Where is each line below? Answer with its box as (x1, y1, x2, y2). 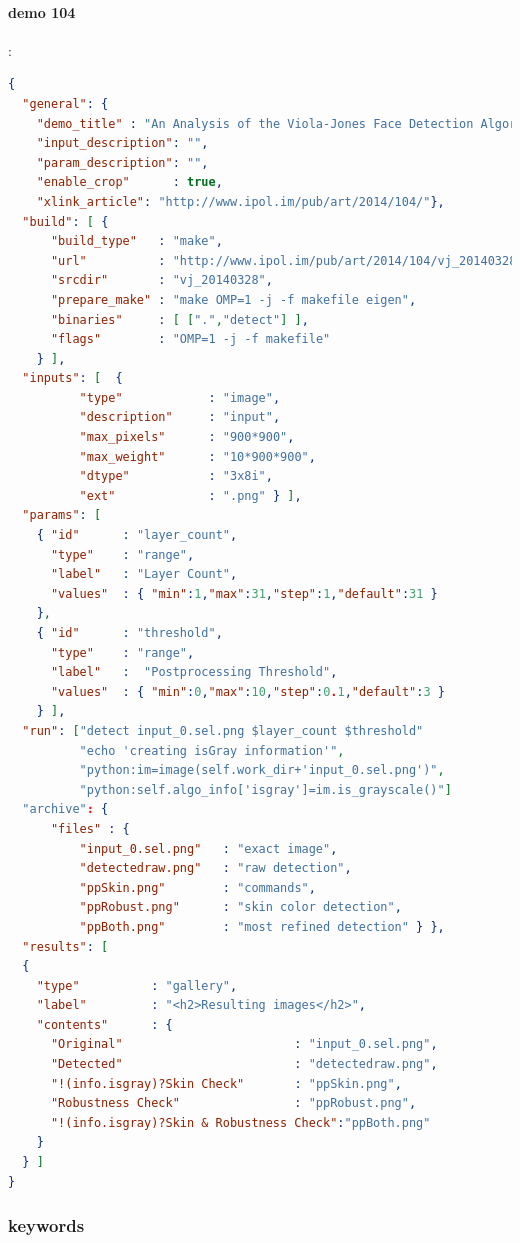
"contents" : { (36, 1017, 173, 1032)
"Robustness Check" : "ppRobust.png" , (50, 1096, 417, 1111)
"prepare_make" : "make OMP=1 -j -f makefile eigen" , (50, 292, 417, 307)
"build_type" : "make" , (50, 234, 223, 249)
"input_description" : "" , (36, 136, 209, 151)
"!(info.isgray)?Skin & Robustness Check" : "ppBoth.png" (50, 1115, 431, 1130)
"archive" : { (22, 802, 109, 817)
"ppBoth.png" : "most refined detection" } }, (79, 919, 445, 934)
